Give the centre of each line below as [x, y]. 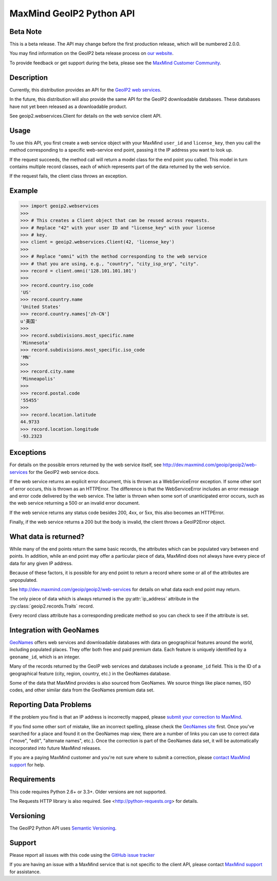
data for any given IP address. [41, 563]
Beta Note [26, 32]
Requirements [33, 779]
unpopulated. [24, 580]
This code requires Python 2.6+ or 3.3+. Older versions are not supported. [88, 792]
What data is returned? [47, 536]
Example [24, 191]
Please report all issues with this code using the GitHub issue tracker [82, 855]
